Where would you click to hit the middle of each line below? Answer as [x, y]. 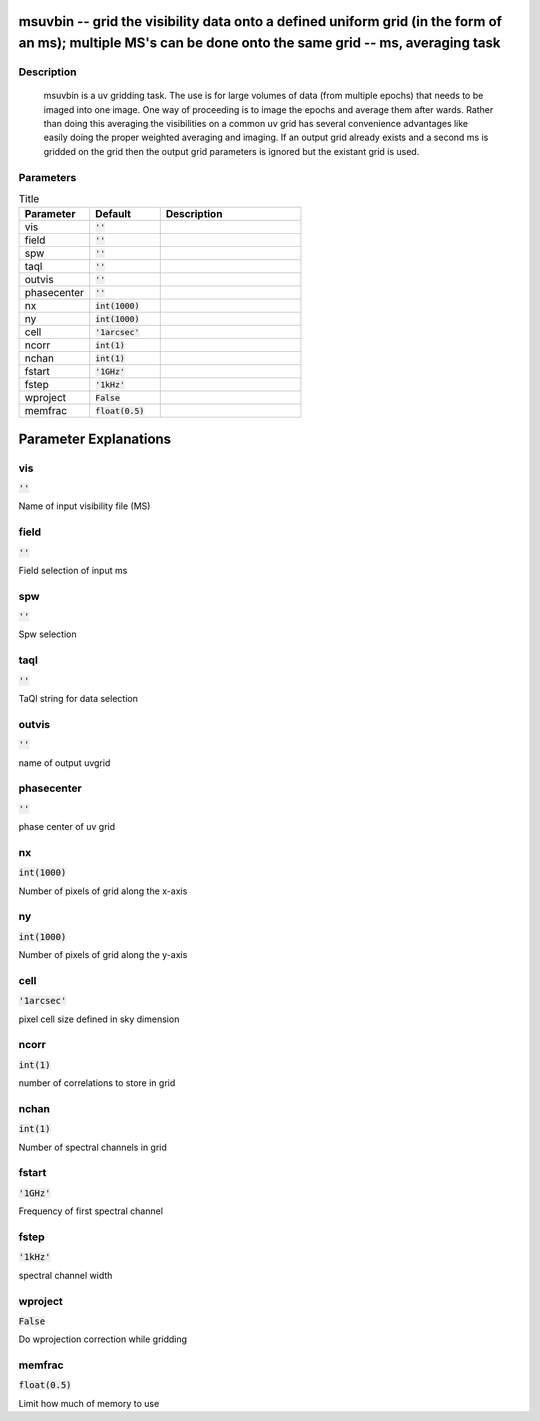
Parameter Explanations [95, 438]
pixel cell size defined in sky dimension [99, 1019]
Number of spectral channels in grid [92, 1147]
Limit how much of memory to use [89, 1403]
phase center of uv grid [66, 827]
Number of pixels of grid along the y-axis [103, 955]
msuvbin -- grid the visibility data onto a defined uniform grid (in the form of [260, 21]
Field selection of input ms [73, 570]
